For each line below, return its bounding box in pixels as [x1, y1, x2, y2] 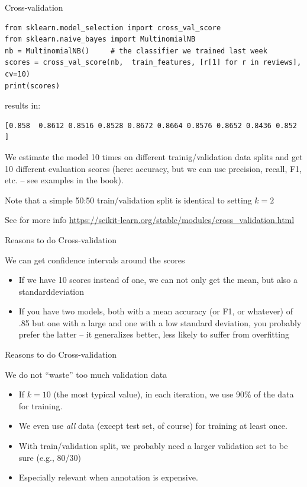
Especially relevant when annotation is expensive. [18, 471, 198, 483]
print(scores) [5, 81, 60, 90]
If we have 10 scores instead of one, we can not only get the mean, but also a [18, 273, 298, 286]
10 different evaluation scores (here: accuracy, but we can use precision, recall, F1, [5, 162, 302, 174]
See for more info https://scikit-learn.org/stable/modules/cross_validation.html [5, 214, 295, 226]
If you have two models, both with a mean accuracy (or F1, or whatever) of [18, 305, 293, 317]
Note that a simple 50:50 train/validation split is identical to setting [5, 193, 252, 206]
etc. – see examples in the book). [5, 174, 124, 186]
